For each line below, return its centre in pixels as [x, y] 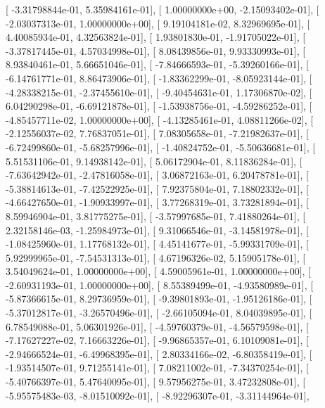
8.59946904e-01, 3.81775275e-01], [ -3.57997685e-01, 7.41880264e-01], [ [156, 216]
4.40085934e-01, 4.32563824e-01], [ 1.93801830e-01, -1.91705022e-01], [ [156, 37]
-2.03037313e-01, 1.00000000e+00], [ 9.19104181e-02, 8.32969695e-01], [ [158, 23]
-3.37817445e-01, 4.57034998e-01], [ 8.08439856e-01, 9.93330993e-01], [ [156, 50]
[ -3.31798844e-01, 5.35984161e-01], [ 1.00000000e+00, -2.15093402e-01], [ [162, 9]
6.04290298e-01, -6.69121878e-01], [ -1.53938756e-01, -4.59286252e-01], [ [159, 106]
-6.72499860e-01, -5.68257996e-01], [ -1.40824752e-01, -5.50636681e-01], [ [161, 147]
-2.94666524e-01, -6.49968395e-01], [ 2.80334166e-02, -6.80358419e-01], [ [159, 353]
